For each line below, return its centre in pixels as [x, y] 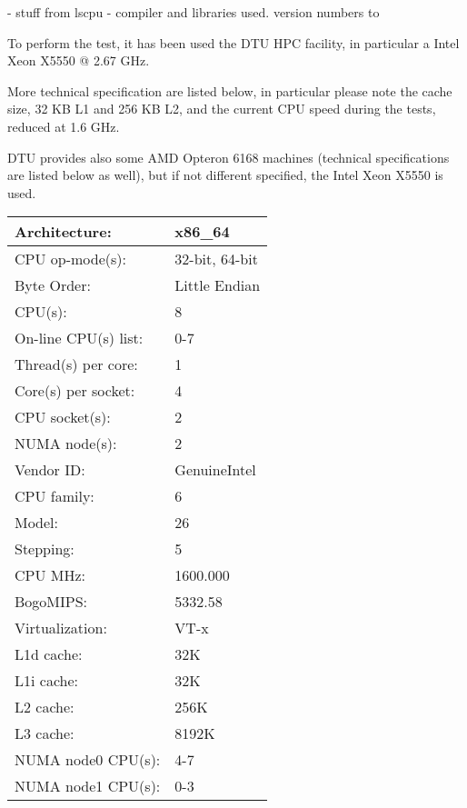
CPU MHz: [50, 575]
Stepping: [45, 549]
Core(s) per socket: [75, 391]
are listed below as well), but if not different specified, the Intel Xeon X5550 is [225, 175]
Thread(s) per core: [76, 364]
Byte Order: [53, 285]
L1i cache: [46, 681]
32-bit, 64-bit [216, 259]
